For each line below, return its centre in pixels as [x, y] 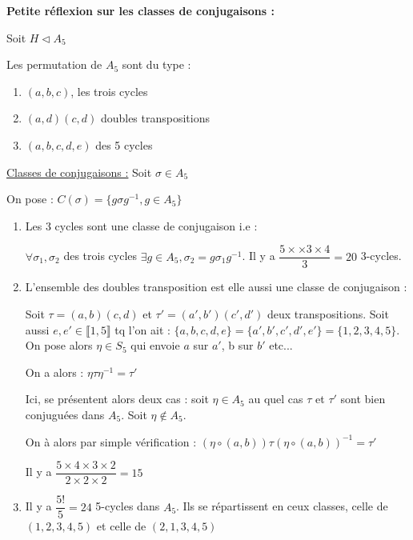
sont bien [363, 399]
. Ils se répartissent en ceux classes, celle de [282, 506]
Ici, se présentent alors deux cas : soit [117, 399]
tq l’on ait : [142, 329]
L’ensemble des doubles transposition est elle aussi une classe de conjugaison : [216, 287]
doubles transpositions [155, 118]
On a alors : [54, 372]
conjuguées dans [65, 414]
